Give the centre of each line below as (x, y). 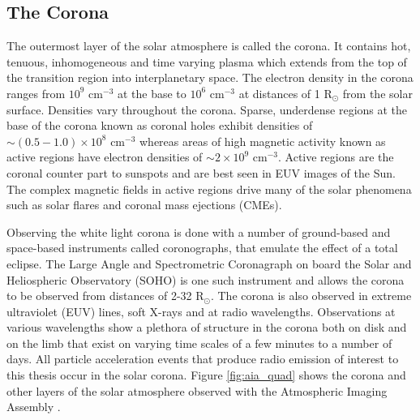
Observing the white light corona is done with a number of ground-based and (199, 231)
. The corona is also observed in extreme (311, 296)
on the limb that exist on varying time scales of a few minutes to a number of (199, 343)
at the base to (152, 93)
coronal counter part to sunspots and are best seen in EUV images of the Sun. (201, 172)
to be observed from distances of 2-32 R (105, 296)
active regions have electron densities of (105, 157)
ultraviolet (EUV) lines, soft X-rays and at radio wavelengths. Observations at (201, 311)
